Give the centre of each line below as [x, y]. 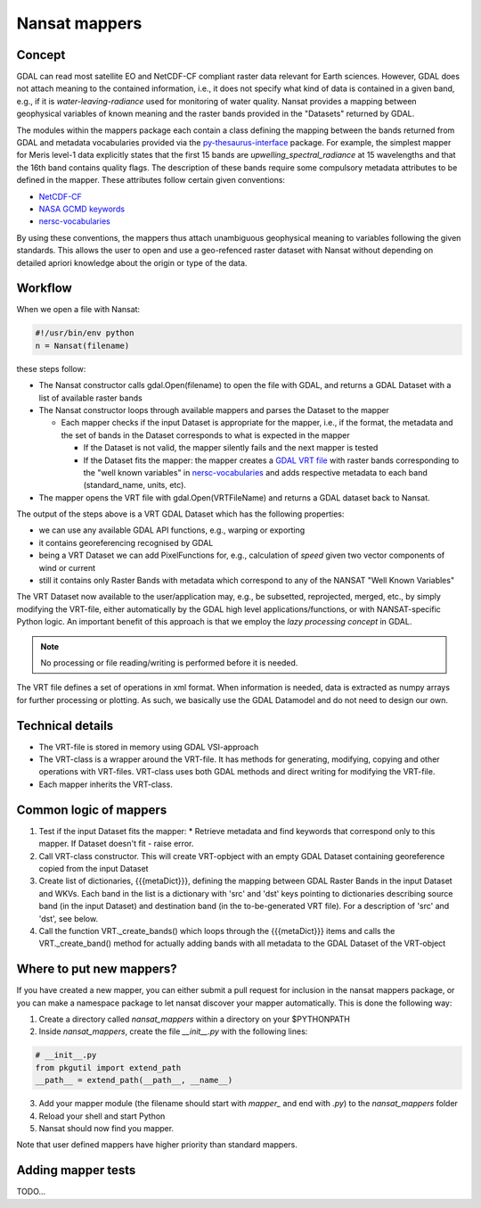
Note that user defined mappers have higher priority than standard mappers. [157, 1145]
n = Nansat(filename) [82, 345]
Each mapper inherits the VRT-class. [106, 784]
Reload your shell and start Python [102, 1116]
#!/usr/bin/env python [85, 333]
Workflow [45, 289]
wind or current [67, 567]
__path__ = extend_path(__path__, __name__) [134, 1080]
